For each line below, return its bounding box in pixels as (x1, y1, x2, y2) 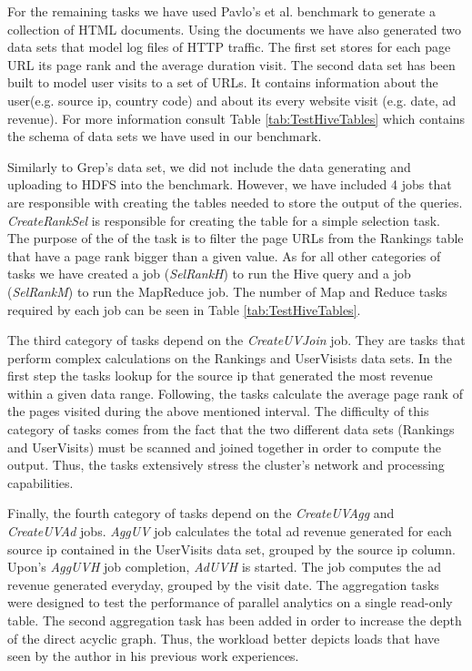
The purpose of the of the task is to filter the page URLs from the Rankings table (7, 229, 464, 248)
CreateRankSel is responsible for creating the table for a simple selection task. (7, 210, 440, 229)
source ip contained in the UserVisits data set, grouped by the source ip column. (7, 539, 456, 558)
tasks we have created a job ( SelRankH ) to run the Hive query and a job (7, 264, 411, 283)
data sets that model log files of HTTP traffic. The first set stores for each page (7, 37, 451, 56)
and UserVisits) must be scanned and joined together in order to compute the (7, 437, 441, 456)
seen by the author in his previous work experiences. (7, 646, 299, 666)
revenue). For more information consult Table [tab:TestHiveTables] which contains (7, 108, 466, 127)
